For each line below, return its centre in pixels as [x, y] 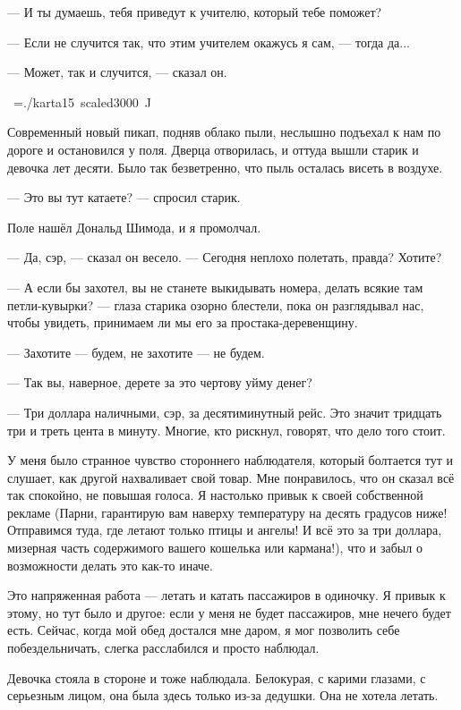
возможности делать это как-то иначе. [110, 565]
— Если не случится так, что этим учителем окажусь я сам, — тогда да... [209, 42]
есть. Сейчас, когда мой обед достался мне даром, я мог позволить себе [204, 630]
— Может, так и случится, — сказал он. [117, 72]
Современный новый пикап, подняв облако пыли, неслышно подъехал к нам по [224, 132]
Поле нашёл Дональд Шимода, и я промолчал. [134, 227]
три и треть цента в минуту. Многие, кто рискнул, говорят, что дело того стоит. [226, 430]
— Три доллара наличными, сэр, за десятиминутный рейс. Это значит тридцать [225, 412]
